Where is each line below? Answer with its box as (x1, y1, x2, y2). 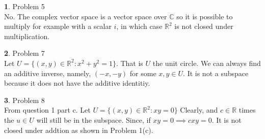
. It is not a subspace (183, 67, 249, 78)
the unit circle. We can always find (152, 57, 261, 68)
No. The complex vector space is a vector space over (4, 11, 167, 21)
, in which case (116, 21, 163, 31)
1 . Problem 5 (4, 1, 45, 11)
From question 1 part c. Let (4, 105, 91, 115)
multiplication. (4, 30, 50, 41)
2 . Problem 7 (4, 48, 45, 58)
